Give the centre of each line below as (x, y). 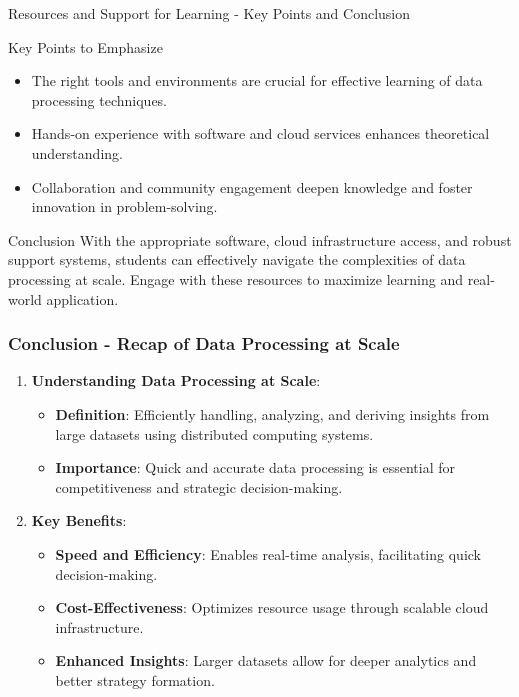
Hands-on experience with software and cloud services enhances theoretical (260, 133)
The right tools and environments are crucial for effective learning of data (257, 80)
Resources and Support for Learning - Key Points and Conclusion (209, 13)
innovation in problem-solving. (124, 206)
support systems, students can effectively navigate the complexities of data (237, 259)
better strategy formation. (135, 679)
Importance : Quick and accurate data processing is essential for (255, 467)
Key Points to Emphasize (85, 46)
